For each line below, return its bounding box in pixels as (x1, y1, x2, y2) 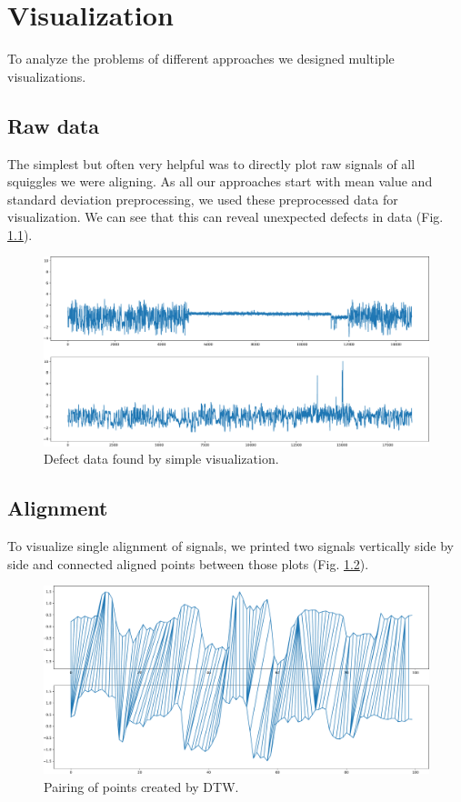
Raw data (7, 111, 99, 139)
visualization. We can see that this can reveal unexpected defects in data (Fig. (7, 207, 444, 226)
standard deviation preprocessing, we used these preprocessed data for (7, 189, 398, 208)
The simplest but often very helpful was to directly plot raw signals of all (7, 154, 416, 173)
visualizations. (7, 66, 86, 85)
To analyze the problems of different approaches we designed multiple (7, 49, 395, 68)
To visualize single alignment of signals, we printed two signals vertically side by (7, 536, 454, 556)
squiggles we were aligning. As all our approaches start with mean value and (7, 172, 433, 191)
